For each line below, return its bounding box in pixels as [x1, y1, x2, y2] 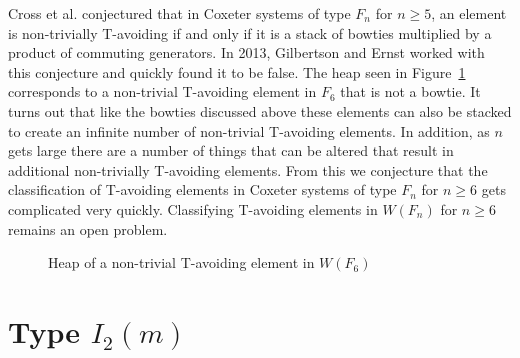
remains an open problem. [8, 218, 168, 239]
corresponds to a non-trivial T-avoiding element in [8, 81, 317, 102]
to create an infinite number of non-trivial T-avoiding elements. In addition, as [8, 120, 490, 141]
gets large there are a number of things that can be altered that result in [8, 140, 454, 161]
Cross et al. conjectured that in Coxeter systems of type [8, 3, 351, 23]
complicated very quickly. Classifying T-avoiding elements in [8, 198, 378, 219]
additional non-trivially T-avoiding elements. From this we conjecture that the [8, 159, 488, 180]
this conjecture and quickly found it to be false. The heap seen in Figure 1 [8, 61, 466, 82]
